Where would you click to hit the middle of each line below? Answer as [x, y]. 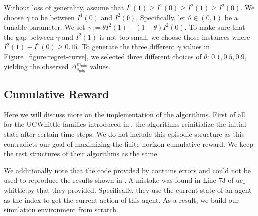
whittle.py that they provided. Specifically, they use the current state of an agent [128, 190]
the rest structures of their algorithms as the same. [82, 154]
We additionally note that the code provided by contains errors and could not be [128, 170]
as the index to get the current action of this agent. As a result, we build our [122, 199]
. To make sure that [215, 27]
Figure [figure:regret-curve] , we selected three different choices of [103, 56]
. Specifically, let [161, 17]
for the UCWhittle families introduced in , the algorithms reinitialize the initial [125, 124]
